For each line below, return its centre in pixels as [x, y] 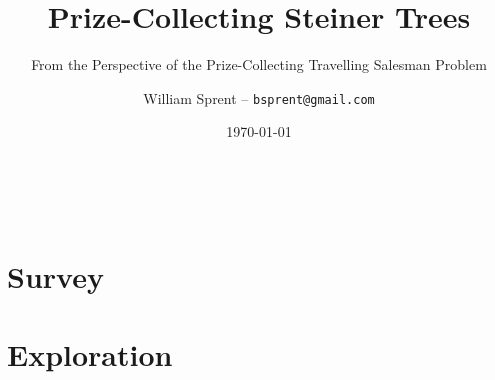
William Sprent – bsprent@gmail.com [259, 97]
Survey [55, 275]
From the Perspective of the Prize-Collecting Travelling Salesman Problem [259, 64]
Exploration [90, 354]
